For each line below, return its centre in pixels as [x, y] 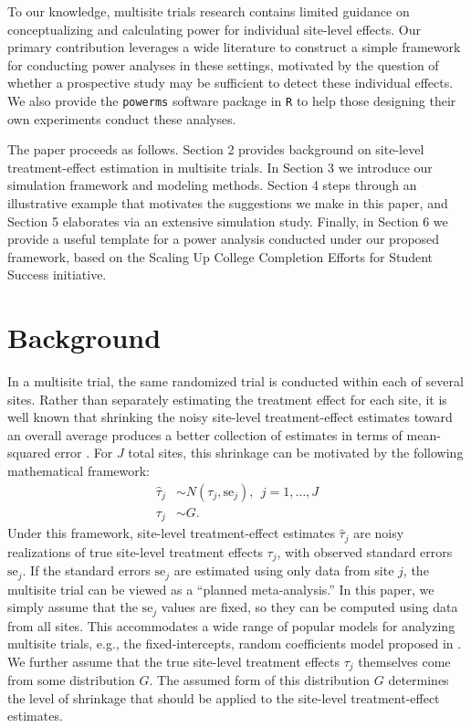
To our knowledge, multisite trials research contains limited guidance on [209, 11]
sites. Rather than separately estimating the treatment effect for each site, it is [227, 399]
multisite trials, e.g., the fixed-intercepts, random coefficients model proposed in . [235, 644]
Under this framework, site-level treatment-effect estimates [171, 533]
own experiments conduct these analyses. [122, 118]
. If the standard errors [86, 570]
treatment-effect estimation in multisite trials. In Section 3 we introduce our [220, 167]
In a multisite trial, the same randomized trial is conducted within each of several [235, 381]
